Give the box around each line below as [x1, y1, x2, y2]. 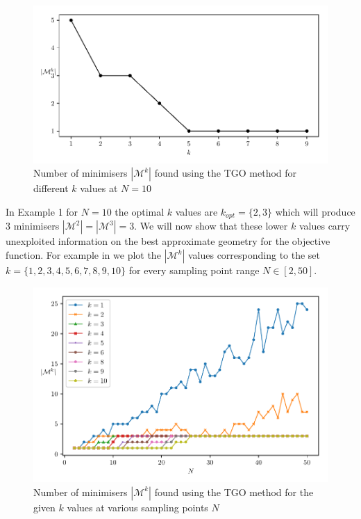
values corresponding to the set [187, 248, 321, 262]
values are [175, 204, 218, 218]
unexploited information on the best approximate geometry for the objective [6, 234, 330, 248]
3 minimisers [6, 218, 60, 233]
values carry [299, 218, 351, 233]
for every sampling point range [128, 263, 260, 278]
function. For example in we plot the [6, 248, 161, 262]
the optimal [115, 204, 165, 218]
